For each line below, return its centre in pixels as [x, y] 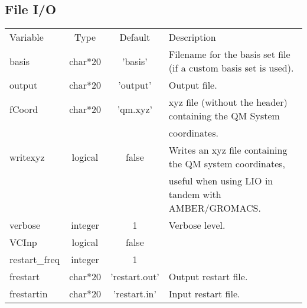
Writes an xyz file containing [228, 150]
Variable [27, 37]
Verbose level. [197, 225]
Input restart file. [204, 294]
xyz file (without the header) [228, 102]
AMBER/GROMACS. [215, 208]
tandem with [195, 194]
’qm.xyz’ [135, 109]
